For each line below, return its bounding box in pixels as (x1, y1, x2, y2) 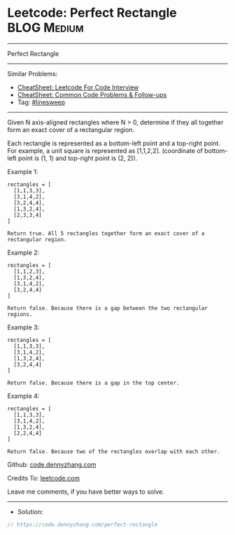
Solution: (17, 507, 43, 515)
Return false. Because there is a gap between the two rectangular (7, 304, 208, 312)
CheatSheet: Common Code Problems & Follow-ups (17, 90, 167, 99)
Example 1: (7, 167, 38, 176)
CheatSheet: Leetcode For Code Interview (17, 83, 139, 92)
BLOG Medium (7, 20, 84, 36)
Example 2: (7, 248, 40, 257)
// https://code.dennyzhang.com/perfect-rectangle (7, 521, 158, 528)
